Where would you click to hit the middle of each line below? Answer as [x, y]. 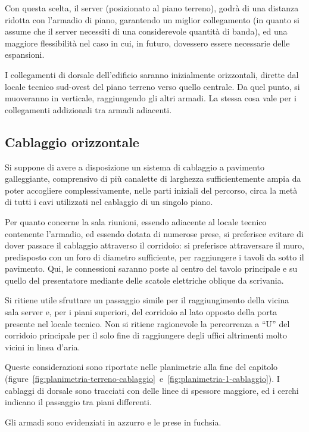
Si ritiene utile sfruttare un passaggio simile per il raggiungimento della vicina [147, 300]
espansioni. [25, 55]
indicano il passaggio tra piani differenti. [78, 402]
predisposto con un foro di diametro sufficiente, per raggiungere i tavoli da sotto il [154, 257]
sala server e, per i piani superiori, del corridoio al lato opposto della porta [141, 312]
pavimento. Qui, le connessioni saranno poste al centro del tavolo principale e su [151, 268]
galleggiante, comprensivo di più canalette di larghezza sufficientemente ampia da [153, 178]
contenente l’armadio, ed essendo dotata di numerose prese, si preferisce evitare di [154, 233]
